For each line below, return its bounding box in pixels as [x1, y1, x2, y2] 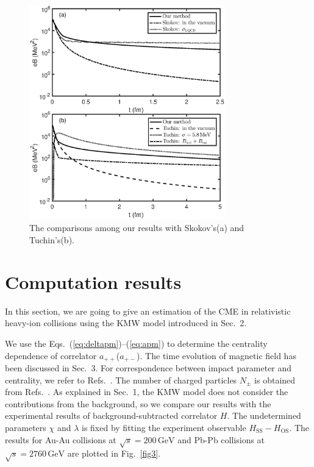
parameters [5, 421, 46, 433]
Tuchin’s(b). [29, 233, 74, 246]
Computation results [5, 269, 182, 294]
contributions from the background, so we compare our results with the [5, 397, 271, 410]
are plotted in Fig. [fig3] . [67, 447, 161, 460]
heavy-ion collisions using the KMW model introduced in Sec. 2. [5, 316, 247, 329]
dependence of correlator [5, 349, 97, 362]
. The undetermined [227, 409, 301, 422]
